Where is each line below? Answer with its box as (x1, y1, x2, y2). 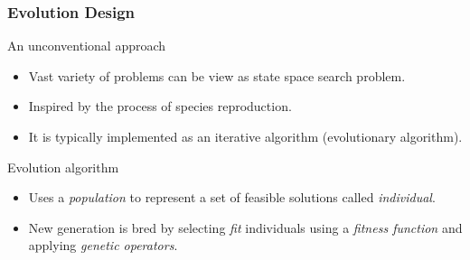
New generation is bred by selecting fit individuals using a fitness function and (28, 218, 463, 237)
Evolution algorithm (7, 157, 119, 176)
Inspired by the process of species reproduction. (28, 97, 292, 116)
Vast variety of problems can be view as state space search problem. (28, 66, 406, 85)
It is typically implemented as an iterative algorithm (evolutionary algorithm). (28, 127, 463, 145)
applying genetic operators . (28, 236, 178, 255)
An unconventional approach (7, 36, 166, 55)
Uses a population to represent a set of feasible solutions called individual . (28, 188, 436, 207)
